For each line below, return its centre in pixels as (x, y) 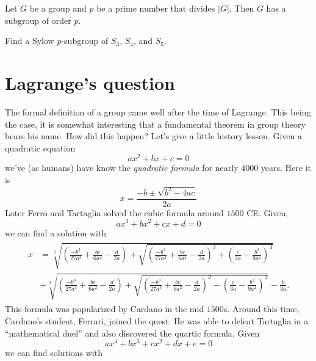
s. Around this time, (261, 309)
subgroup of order (38, 20)
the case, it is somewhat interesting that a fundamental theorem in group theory (155, 124)
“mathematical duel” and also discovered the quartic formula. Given (132, 333)
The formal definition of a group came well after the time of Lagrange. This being (158, 111)
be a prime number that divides (156, 8)
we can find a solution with (56, 232)
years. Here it (286, 168)
